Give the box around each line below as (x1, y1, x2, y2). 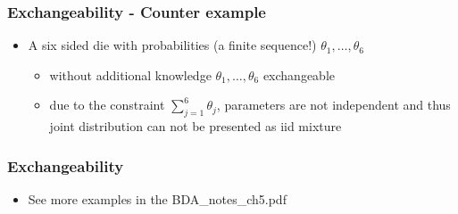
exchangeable (262, 65, 336, 84)
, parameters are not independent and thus (216, 95, 451, 114)
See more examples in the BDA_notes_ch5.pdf (28, 190, 287, 209)
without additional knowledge (49, 65, 212, 84)
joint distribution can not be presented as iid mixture (49, 117, 342, 136)
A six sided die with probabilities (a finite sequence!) (28, 36, 317, 54)
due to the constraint (49, 95, 165, 114)
